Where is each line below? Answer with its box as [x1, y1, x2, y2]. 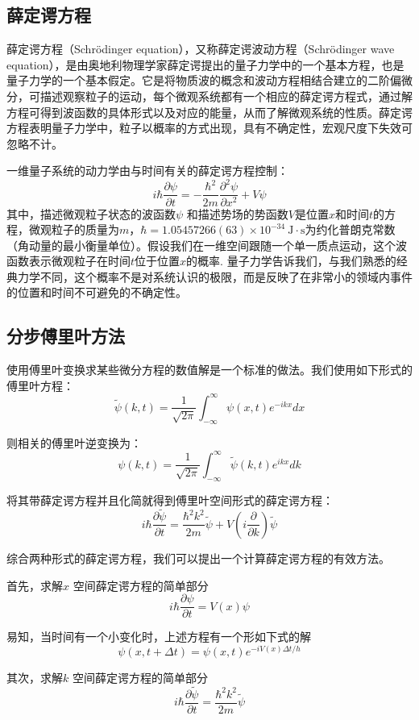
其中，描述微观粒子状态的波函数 [6, 205, 176, 222]
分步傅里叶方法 [6, 323, 125, 348]
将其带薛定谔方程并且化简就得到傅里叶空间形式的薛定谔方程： [6, 491, 334, 508]
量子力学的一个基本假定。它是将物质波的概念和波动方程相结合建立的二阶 [6, 72, 390, 89]
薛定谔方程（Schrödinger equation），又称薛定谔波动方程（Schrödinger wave [6, 40, 395, 57]
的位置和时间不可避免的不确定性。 [6, 284, 187, 301]
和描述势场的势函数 [186, 205, 288, 222]
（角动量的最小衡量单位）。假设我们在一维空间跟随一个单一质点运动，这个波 [6, 236, 407, 253]
